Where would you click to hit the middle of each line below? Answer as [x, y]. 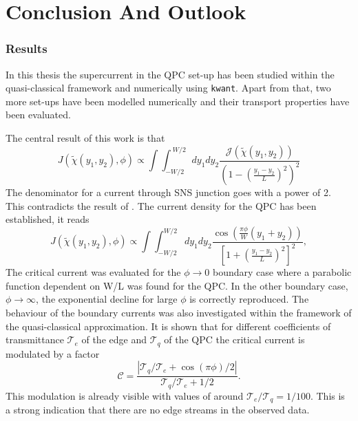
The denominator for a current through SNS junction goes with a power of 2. [168, 192]
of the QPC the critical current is [234, 339]
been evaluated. [38, 115]
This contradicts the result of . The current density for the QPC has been [161, 205]
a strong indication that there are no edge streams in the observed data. [158, 410]
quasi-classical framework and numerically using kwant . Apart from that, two [168, 88]
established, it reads [48, 219]
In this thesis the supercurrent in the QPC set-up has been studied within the [170, 74]
